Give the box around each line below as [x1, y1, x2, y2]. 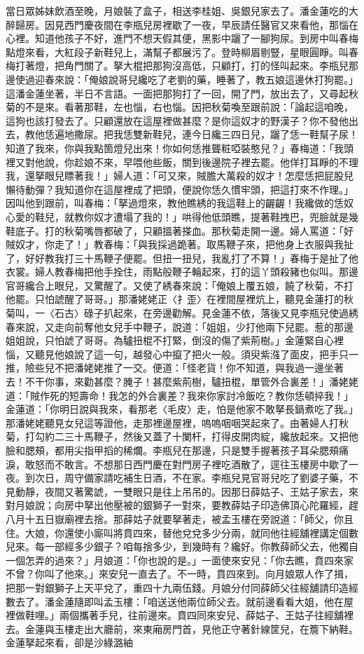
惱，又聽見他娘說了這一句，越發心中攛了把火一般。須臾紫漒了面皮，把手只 [6, 346, 349, 361]
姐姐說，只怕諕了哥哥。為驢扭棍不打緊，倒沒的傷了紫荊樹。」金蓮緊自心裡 [6, 333, 344, 348]
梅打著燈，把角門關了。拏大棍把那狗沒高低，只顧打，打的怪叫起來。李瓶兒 [6, 58, 349, 73]
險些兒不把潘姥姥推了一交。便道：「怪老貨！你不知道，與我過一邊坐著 [24, 360, 344, 375]
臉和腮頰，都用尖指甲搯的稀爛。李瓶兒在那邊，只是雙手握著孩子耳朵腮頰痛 [6, 443, 349, 457]
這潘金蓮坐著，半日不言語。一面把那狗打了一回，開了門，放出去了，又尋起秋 [6, 86, 358, 100]
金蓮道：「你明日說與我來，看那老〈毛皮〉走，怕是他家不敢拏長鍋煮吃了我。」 [6, 402, 358, 416]
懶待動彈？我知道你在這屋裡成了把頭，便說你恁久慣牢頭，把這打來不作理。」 [6, 182, 353, 196]
